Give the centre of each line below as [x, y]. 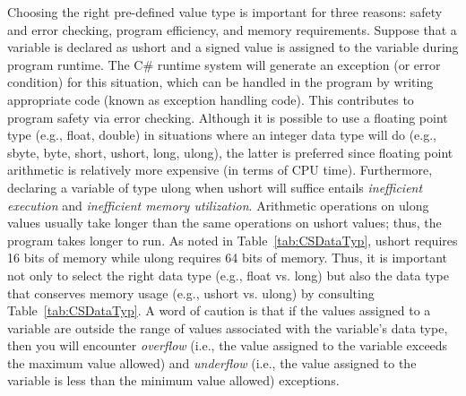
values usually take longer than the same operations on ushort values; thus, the [224, 223]
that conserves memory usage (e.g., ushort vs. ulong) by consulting [191, 293]
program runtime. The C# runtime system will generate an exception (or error [224, 64]
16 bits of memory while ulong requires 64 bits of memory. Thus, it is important [227, 258]
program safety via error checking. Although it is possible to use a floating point [228, 117]
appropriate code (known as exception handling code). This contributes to [211, 99]
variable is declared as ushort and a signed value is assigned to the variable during [233, 47]
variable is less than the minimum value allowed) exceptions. [173, 380]
